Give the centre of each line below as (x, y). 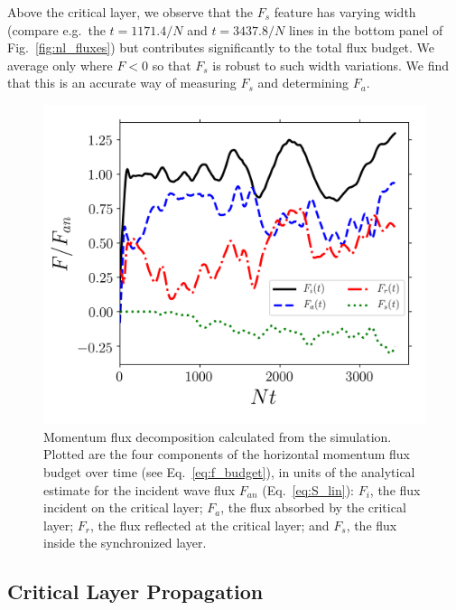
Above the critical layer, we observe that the (130, 12)
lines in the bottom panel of (366, 29)
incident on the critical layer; (123, 507)
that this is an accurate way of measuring (122, 83)
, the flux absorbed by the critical (313, 507)
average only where (60, 65)
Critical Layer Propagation (135, 591)
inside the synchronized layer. (125, 543)
